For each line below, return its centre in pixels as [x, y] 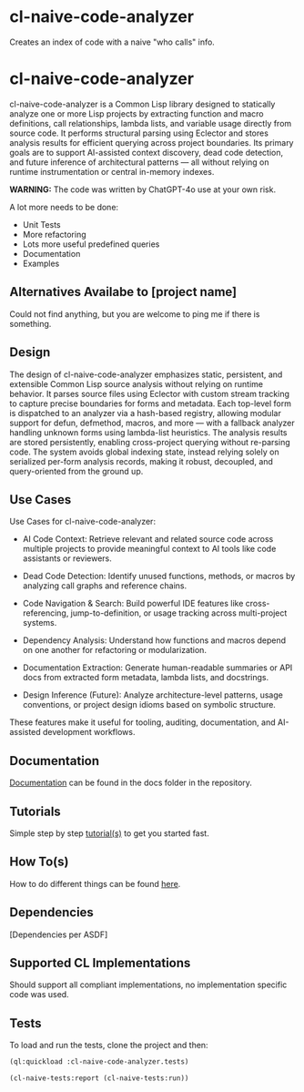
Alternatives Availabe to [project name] [123, 292]
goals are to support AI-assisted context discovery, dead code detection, [147, 152]
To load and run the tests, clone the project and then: [109, 1046]
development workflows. [89, 732]
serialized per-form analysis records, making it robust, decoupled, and [141, 461]
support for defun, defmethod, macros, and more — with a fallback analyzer [152, 423]
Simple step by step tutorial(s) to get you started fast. [109, 833]
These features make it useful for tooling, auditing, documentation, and [142, 722]
